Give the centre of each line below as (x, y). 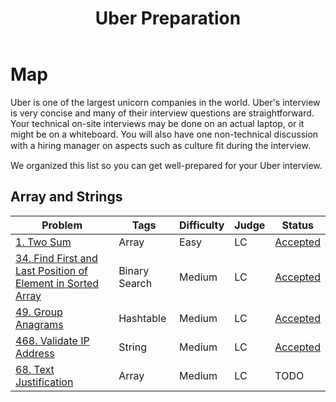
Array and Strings (66, 197)
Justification (44, 382)
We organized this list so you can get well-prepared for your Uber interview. (166, 165)
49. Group (39, 312)
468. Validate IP (52, 340)
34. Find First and (56, 258)
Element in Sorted (57, 283)
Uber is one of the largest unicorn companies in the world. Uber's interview (165, 102)
